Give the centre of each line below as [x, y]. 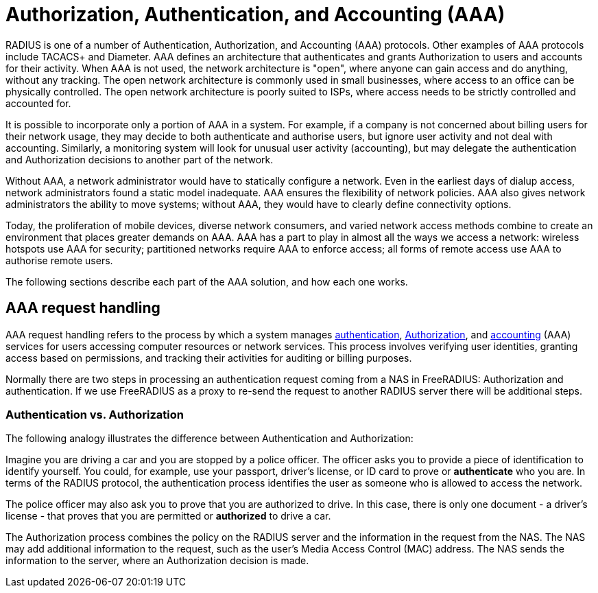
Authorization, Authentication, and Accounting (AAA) [255, 14]
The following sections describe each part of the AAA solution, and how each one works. [207, 281]
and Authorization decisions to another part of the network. [140, 159]
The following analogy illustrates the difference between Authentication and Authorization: [210, 439]
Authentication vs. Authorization [95, 414]
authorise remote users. [59, 260]
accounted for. [38, 103]
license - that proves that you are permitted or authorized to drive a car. [168, 516]
